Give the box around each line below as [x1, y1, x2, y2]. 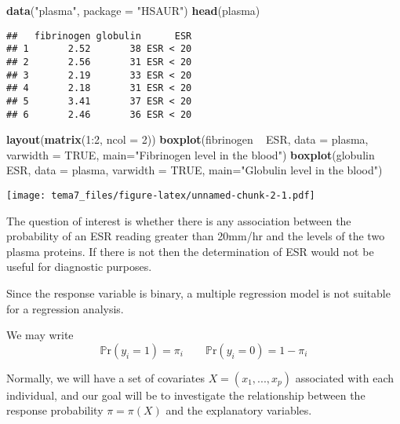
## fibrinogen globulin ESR [6, 30, 192, 42]
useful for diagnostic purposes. [6, 258, 152, 275]
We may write [6, 327, 74, 343]
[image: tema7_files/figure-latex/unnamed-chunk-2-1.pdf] [6, 189, 315, 201]
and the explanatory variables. [165, 402, 312, 419]
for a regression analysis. [6, 300, 124, 316]
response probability [6, 402, 104, 419]
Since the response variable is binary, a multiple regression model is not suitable [6, 285, 391, 301]
